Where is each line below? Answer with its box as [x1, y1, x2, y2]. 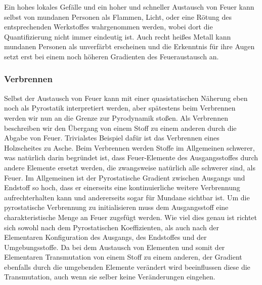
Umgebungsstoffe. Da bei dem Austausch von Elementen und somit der [4, 241, 225, 252]
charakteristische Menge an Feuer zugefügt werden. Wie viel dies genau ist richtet [4, 211, 257, 222]
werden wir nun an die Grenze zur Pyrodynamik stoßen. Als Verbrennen [4, 112, 228, 123]
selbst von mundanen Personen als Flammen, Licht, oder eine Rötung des [4, 11, 232, 22]
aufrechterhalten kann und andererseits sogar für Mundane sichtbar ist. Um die [4, 192, 250, 202]
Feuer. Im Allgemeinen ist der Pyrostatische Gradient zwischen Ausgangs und [4, 172, 245, 183]
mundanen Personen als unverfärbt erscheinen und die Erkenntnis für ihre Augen [4, 41, 255, 52]
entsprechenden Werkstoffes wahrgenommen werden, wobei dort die [4, 21, 213, 32]
